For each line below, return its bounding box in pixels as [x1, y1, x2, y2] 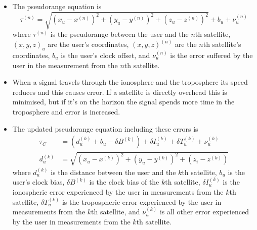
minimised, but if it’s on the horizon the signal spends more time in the [12, 96, 235, 107]
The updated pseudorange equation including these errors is [12, 123, 198, 134]
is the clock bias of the [89, 177, 159, 187]
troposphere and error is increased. [12, 106, 120, 117]
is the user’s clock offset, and [61, 49, 150, 60]
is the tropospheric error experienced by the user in [62, 196, 222, 207]
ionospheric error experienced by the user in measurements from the [12, 186, 224, 197]
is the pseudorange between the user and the [50, 29, 189, 39]
